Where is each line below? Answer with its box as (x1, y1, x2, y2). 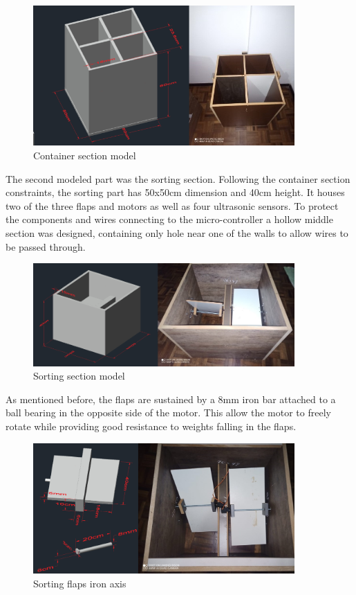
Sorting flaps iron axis (33, 576, 127, 590)
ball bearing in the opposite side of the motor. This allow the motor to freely (6, 405, 331, 420)
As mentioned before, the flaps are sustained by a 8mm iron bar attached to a (6, 391, 336, 406)
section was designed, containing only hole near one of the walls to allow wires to (6, 226, 348, 240)
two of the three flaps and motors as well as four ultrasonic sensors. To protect (6, 198, 339, 213)
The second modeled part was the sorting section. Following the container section (6, 171, 350, 186)
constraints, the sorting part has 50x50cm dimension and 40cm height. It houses (6, 185, 345, 199)
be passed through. (6, 239, 86, 254)
